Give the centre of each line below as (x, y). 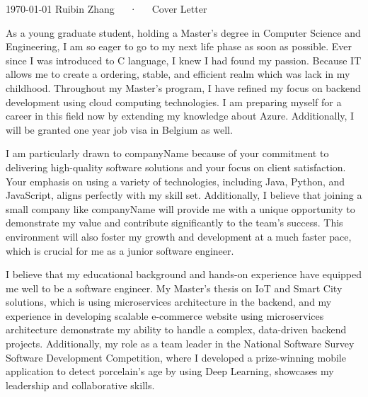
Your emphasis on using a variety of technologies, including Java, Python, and (176, 181)
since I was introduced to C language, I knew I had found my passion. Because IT (184, 60)
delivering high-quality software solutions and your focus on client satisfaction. (176, 167)
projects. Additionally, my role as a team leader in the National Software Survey (180, 344)
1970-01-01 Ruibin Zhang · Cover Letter (107, 8)
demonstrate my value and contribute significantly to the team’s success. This (174, 223)
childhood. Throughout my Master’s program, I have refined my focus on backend (183, 87)
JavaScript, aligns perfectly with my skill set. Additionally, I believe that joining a (184, 195)
